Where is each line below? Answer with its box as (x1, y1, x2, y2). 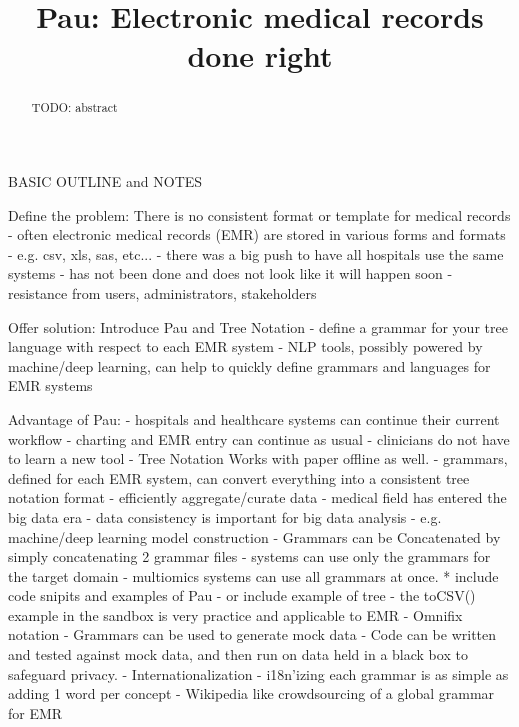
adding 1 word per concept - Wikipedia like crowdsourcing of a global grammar (8, 683, 495, 704)
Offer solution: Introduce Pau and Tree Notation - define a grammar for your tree (8, 316, 508, 337)
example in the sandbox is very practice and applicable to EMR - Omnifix (8, 604, 463, 625)
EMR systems (8, 375, 93, 396)
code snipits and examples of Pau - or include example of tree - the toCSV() (8, 585, 476, 606)
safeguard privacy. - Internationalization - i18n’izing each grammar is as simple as (8, 663, 509, 684)
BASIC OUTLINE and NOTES (8, 171, 203, 192)
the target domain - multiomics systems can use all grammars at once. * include (8, 565, 499, 586)
